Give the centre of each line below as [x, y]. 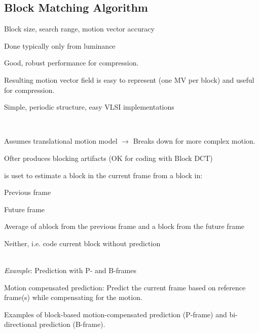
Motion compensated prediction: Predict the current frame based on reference [125, 287]
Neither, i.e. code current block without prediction [82, 243]
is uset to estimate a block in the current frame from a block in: [103, 175]
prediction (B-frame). [72, 324]
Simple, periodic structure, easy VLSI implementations [89, 107]
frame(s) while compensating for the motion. [73, 297]
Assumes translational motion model [61, 141]
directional [21, 324]
